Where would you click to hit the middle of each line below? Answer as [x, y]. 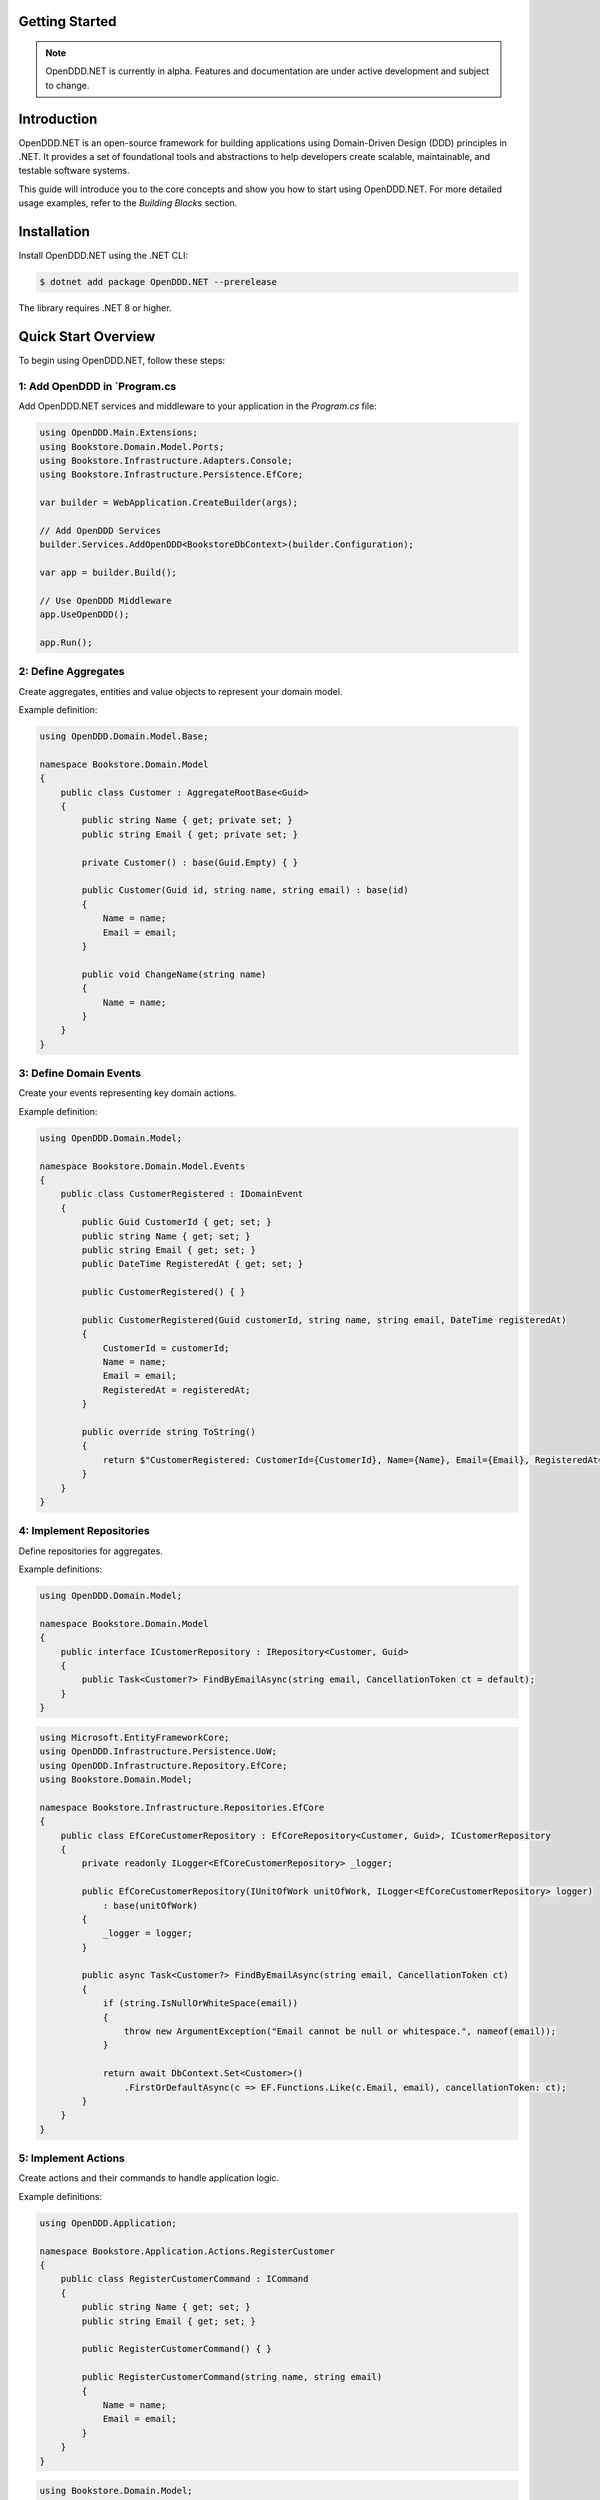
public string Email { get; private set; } [190, 834]
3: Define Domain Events [80, 1073]
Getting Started [67, 21]
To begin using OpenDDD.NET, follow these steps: [121, 361]
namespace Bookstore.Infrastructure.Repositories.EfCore [182, 1807]
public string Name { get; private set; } [187, 820]
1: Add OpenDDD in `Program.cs [97, 386]
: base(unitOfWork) [150, 1905]
